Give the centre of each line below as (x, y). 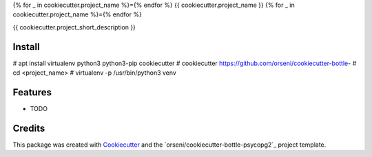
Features (32, 92)
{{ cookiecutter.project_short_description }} (74, 27)
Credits (29, 128)
